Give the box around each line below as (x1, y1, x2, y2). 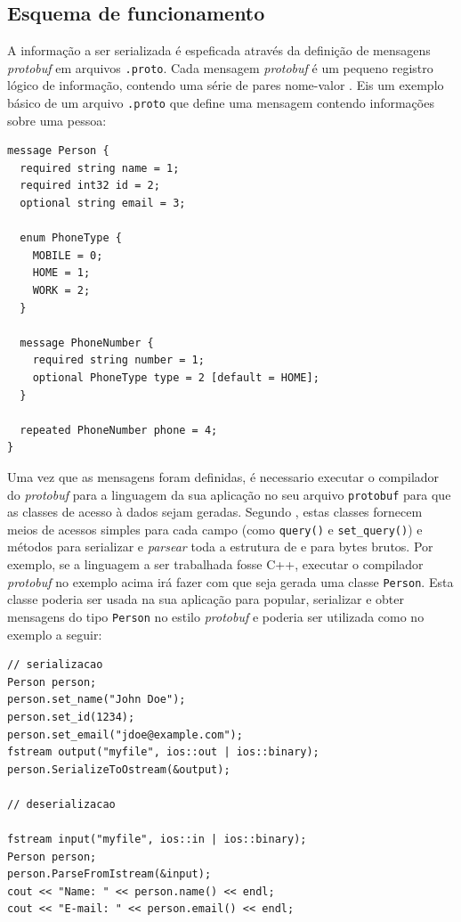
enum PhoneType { (20, 232, 122, 245)
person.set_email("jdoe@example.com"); (7, 728, 243, 741)
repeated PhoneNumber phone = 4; (20, 423, 218, 437)
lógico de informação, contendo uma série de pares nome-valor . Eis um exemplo (7, 76, 444, 94)
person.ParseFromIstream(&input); (7, 868, 212, 881)
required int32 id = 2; (20, 179, 160, 192)
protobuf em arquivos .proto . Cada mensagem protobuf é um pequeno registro (7, 58, 433, 77)
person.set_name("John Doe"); (7, 693, 186, 706)
